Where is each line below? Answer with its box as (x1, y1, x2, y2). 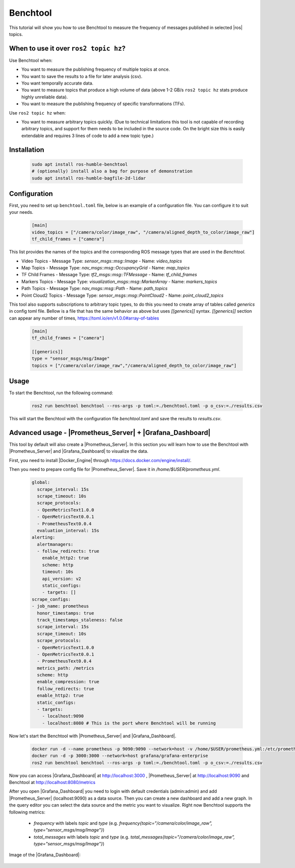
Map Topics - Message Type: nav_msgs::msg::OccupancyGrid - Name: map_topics (21, 264, 190, 270)
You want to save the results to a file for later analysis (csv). (21, 73, 143, 79)
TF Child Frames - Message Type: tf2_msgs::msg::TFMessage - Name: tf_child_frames (21, 272, 197, 278)
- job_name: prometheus (31, 604, 89, 609)
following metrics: (9, 809, 45, 815)
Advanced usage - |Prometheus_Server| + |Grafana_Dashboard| (9, 428, 211, 437)
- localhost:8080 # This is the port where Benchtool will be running (42, 720, 216, 726)
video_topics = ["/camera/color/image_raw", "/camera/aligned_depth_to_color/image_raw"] (31, 229, 255, 235)
